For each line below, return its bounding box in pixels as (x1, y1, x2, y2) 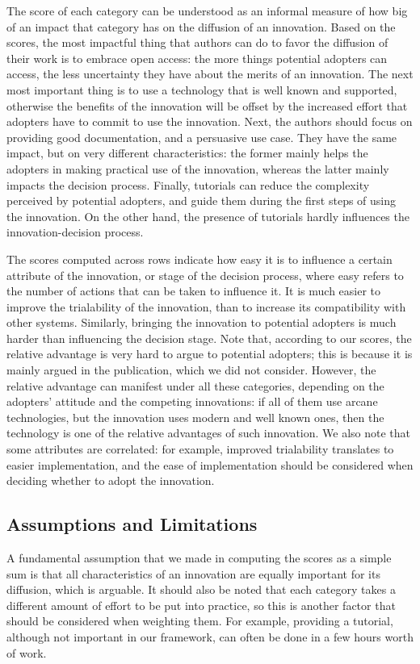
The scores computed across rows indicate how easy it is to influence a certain (6, 250, 393, 267)
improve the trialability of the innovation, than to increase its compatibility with (6, 298, 406, 315)
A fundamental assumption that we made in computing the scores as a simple (6, 549, 392, 566)
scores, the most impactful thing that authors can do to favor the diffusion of (6, 34, 388, 51)
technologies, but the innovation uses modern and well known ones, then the (6, 408, 384, 425)
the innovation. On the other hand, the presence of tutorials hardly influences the (6, 207, 409, 224)
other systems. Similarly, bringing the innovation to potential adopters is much (6, 314, 397, 331)
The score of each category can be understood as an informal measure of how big (6, 2, 408, 19)
